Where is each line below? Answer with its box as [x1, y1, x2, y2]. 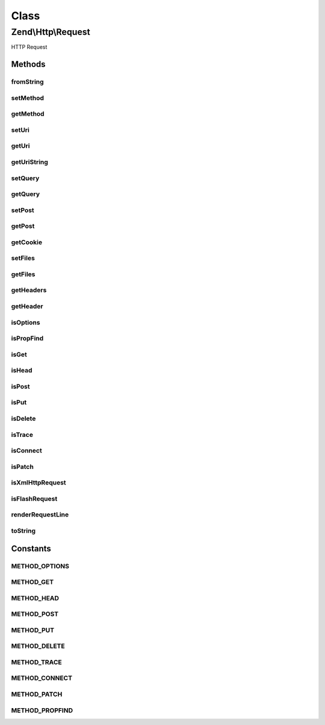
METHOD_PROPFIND [11, 706, 73, 714]
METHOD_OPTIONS [11, 562, 69, 570]
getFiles [11, 270, 36, 278]
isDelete [11, 414, 36, 422]
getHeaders [11, 286, 47, 295]
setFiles [11, 254, 36, 262]
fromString [11, 78, 45, 86]
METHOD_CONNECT [11, 674, 72, 682]
